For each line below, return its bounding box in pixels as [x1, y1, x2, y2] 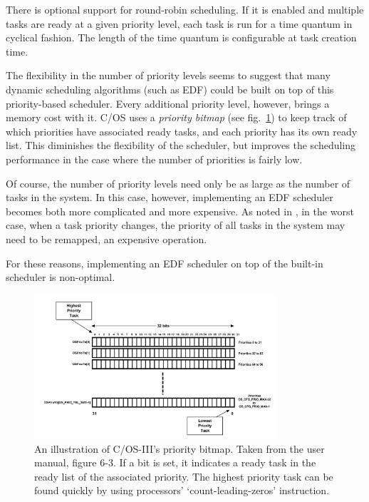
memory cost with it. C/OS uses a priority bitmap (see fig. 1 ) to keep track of [6, 110, 347, 125]
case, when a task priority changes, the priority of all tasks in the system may [6, 217, 345, 232]
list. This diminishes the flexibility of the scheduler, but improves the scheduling [6, 138, 356, 153]
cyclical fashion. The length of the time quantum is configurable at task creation [6, 30, 357, 45]
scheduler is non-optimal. [6, 270, 115, 285]
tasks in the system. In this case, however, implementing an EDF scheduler [6, 190, 333, 205]
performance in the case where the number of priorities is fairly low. [6, 151, 303, 166]
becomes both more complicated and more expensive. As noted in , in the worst [6, 203, 354, 218]
